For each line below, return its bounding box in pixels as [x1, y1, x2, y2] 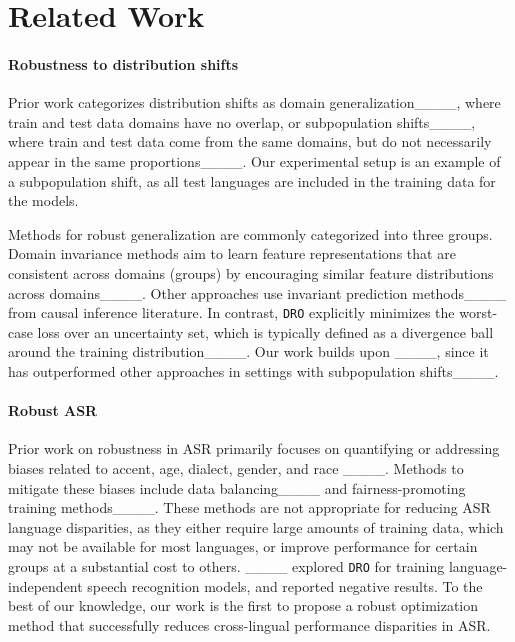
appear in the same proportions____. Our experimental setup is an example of [8, 150, 501, 171]
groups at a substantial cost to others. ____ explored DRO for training [8, 555, 445, 576]
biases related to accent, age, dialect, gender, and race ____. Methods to [8, 457, 464, 478]
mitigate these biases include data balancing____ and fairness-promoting [8, 477, 466, 498]
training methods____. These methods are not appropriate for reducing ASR [8, 497, 491, 518]
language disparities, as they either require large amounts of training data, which [8, 516, 504, 537]
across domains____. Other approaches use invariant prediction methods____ [8, 282, 507, 303]
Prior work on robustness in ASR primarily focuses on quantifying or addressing [8, 438, 500, 459]
